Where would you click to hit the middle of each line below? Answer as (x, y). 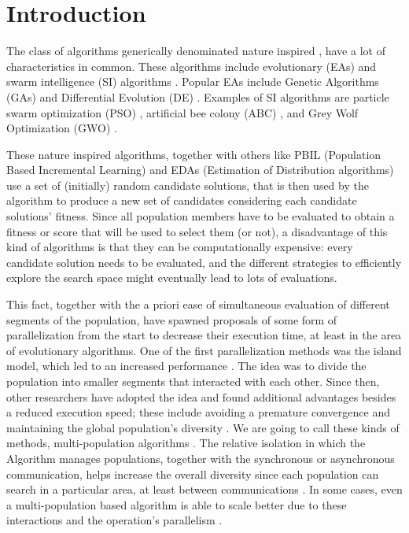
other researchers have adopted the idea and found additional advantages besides (201, 396)
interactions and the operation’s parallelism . (114, 520)
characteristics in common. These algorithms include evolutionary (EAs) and (192, 66)
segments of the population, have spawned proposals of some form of (172, 319)
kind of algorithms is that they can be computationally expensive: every (180, 247)
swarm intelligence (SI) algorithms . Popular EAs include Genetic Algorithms (193, 81)
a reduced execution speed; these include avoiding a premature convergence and (198, 412)
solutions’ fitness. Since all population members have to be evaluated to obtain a (201, 216)
